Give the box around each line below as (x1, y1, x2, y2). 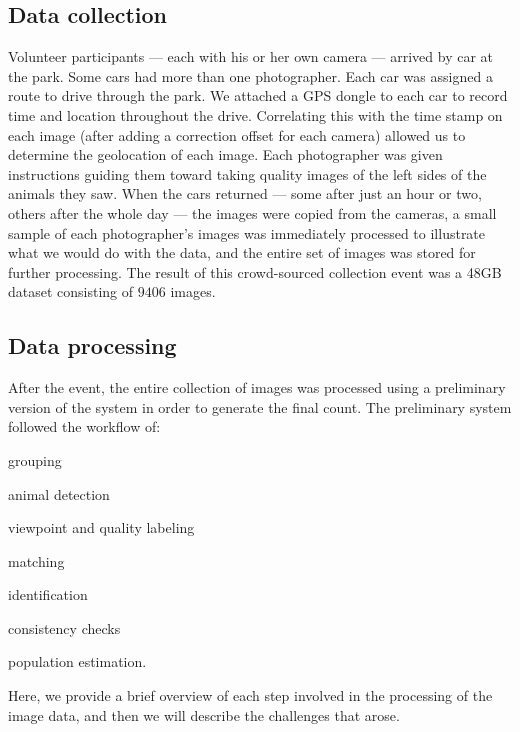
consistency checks (8, 617, 121, 638)
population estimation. (8, 651, 147, 672)
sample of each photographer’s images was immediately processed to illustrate (8, 222, 486, 243)
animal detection (8, 483, 110, 504)
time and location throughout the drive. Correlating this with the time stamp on (8, 104, 503, 125)
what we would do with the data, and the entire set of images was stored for (8, 242, 476, 263)
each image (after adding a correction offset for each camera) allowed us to (8, 124, 466, 145)
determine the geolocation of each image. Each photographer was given (8, 144, 443, 165)
